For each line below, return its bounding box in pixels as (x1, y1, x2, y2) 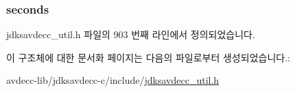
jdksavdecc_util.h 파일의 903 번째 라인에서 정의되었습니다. (6, 27, 255, 42)
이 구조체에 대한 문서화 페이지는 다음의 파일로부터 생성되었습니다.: (6, 50, 290, 64)
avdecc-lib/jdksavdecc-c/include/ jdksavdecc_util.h (6, 73, 220, 87)
